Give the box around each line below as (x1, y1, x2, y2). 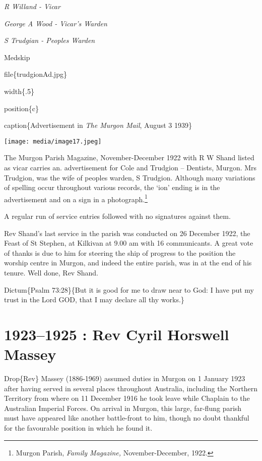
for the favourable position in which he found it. (4, 423, 153, 433)
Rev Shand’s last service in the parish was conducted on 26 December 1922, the (4, 227, 250, 238)
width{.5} (4, 85, 34, 96)
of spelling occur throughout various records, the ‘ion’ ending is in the (4, 182, 220, 193)
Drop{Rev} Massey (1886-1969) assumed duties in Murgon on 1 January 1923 (4, 373, 245, 384)
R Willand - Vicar (4, 1, 60, 11)
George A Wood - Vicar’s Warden (4, 18, 107, 28)
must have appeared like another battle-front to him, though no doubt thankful (4, 412, 249, 423)
